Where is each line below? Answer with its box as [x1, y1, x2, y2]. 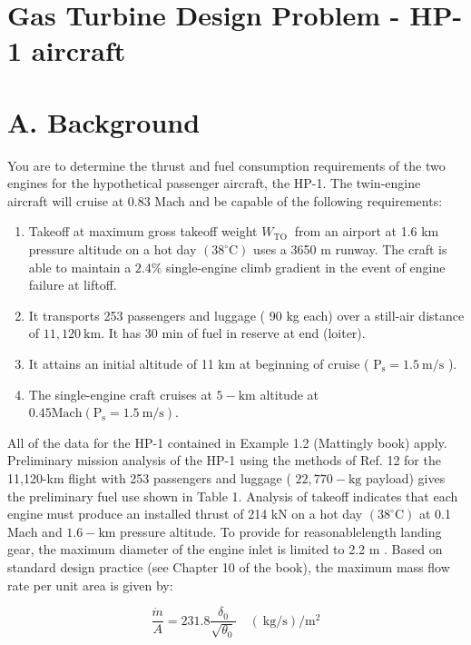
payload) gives [366, 469, 446, 487]
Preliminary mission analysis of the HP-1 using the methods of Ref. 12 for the [7, 451, 441, 470]
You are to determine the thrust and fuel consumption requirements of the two [7, 155, 446, 174]
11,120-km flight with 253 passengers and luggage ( [7, 469, 291, 487]
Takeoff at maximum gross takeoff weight [28, 222, 258, 241]
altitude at [260, 384, 319, 403]
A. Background [7, 103, 201, 140]
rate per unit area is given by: [7, 575, 173, 594]
